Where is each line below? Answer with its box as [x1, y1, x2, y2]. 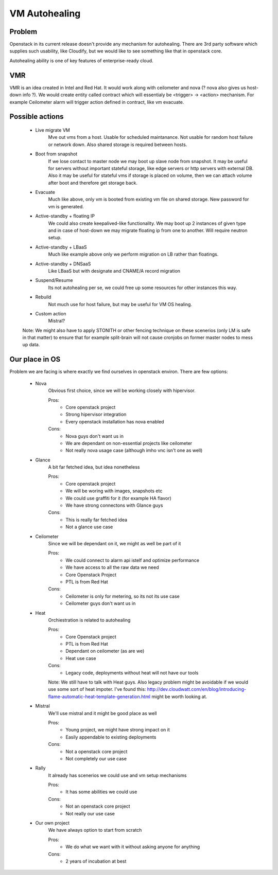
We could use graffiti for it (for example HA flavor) [65, 495, 172, 501]
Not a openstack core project [65, 748, 128, 755]
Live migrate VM [35, 127, 71, 133]
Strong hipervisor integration [65, 412, 127, 418]
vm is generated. [48, 203, 84, 209]
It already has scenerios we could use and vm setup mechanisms [48, 772, 187, 778]
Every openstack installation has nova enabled [65, 418, 164, 424]
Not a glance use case [65, 524, 113, 530]
